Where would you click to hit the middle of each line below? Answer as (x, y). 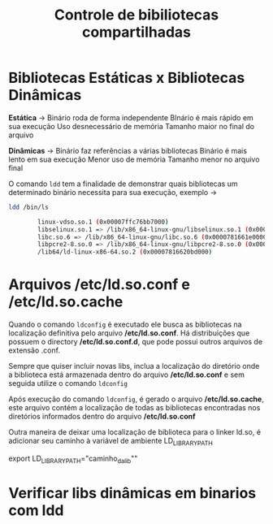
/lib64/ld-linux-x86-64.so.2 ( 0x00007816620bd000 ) (125, 252)
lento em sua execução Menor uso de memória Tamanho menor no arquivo (134, 159)
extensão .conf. (35, 350)
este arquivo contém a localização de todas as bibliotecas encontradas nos (134, 408)
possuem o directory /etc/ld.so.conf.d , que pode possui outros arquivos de (135, 342)
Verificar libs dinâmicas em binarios (132, 493)
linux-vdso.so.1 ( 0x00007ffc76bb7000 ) (103, 222)
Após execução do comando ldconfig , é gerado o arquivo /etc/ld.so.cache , (136, 399)
